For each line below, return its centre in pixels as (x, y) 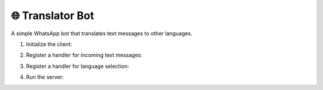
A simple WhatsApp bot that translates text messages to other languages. (102, 33)
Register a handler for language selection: (77, 66)
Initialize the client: (49, 44)
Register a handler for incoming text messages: (84, 55)
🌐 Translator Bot (53, 15)
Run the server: (45, 77)
